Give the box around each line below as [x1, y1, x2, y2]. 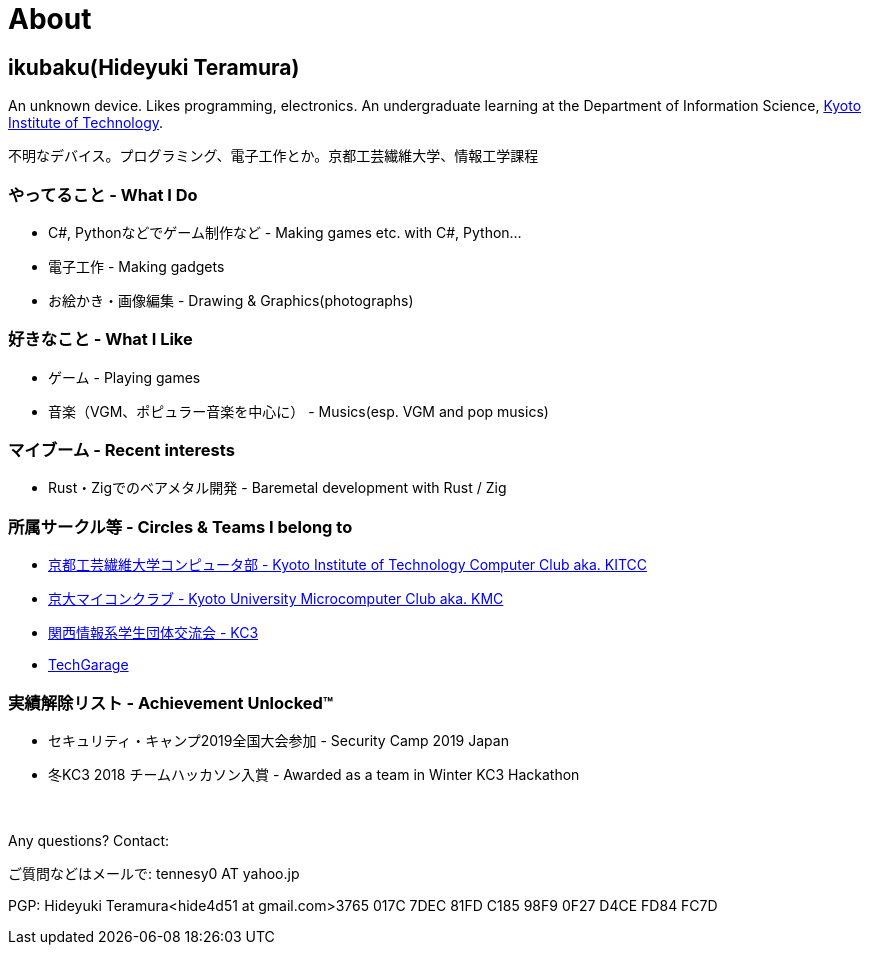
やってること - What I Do [8, 184, 198, 205]
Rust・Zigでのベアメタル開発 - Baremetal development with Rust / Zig [48, 479, 507, 497]
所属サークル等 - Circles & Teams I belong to [8, 516, 353, 537]
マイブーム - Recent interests [8, 440, 235, 461]
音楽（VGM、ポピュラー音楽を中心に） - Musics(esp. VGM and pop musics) [48, 402, 549, 420]
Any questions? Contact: [8, 831, 170, 849]
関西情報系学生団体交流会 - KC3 [48, 624, 259, 642]
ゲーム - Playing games [48, 368, 201, 386]
